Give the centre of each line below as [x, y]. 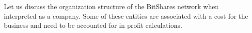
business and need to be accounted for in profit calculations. [93, 25]
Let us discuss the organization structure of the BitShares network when [111, 6]
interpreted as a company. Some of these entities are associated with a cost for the [126, 16]
